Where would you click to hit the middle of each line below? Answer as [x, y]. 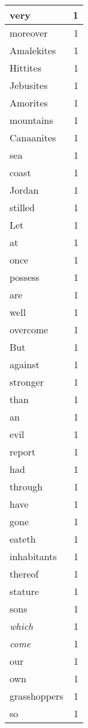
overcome [29, 329]
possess [25, 277]
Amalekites [33, 50]
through [26, 486]
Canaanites [33, 137]
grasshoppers [37, 696]
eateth [23, 539]
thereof [24, 574]
